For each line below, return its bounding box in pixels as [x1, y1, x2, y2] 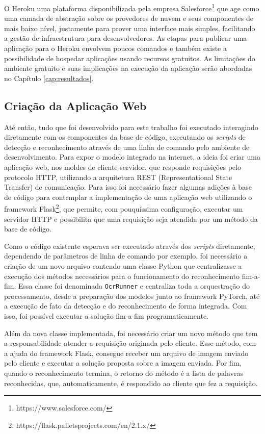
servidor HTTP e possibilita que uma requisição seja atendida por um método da [4, 213, 258, 224]
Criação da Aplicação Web [4, 97, 147, 113]
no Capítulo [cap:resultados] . [4, 72, 94, 83]
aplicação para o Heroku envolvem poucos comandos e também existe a [4, 43, 227, 54]
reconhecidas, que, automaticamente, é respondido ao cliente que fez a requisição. [4, 377, 258, 388]
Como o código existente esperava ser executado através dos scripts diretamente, [4, 240, 255, 251]
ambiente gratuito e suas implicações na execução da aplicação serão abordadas [4, 63, 252, 73]
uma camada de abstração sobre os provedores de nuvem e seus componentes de [4, 13, 254, 23]
